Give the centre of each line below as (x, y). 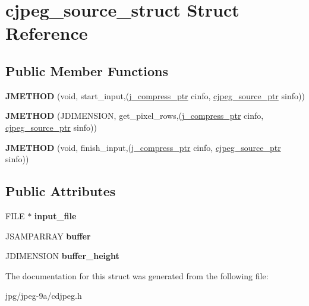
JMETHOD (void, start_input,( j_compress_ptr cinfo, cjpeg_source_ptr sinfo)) (155, 95)
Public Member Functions (87, 70)
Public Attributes (61, 191)
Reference (47, 33)
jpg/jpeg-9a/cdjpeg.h (44, 296)
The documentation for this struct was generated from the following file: (137, 275)
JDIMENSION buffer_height (62, 256)
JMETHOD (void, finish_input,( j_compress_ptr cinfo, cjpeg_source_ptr (143, 147)
